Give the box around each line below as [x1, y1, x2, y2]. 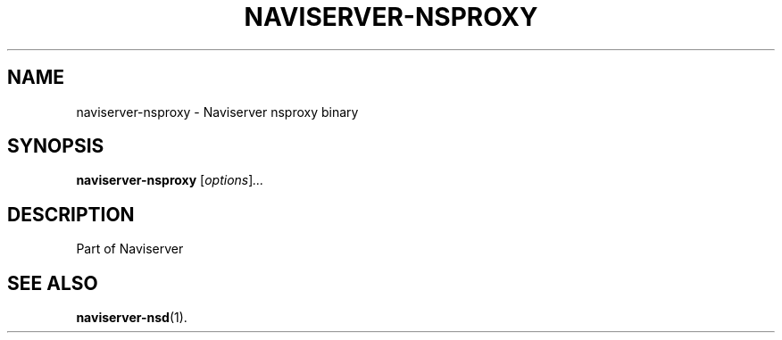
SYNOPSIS [7, 135, 104, 158]
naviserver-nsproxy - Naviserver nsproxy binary [76, 104, 359, 120]
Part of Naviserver [76, 241, 184, 257]
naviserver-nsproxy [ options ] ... [76, 172, 264, 188]
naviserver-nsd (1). [76, 310, 187, 326]
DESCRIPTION [7, 203, 135, 226]
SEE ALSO [7, 271, 98, 294]
